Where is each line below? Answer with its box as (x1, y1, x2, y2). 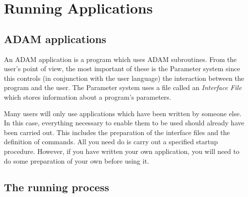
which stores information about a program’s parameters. (4, 91, 171, 102)
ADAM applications (4, 31, 106, 46)
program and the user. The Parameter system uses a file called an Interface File (4, 82, 242, 92)
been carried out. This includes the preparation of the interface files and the (4, 127, 230, 137)
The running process (4, 179, 109, 194)
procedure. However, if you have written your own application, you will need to (4, 146, 240, 156)
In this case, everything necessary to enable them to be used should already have (4, 118, 245, 128)
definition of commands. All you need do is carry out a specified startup (4, 136, 218, 147)
